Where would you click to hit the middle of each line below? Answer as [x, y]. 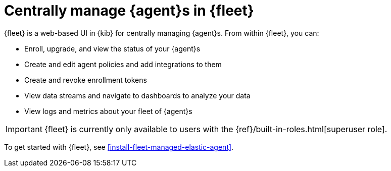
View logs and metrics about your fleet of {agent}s [108, 111]
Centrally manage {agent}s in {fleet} [129, 11]
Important [24, 129]
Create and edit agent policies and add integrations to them [123, 64]
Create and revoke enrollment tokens [86, 80]
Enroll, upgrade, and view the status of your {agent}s [112, 48]
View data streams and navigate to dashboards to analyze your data [137, 95]
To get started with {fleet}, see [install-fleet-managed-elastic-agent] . [119, 147]
